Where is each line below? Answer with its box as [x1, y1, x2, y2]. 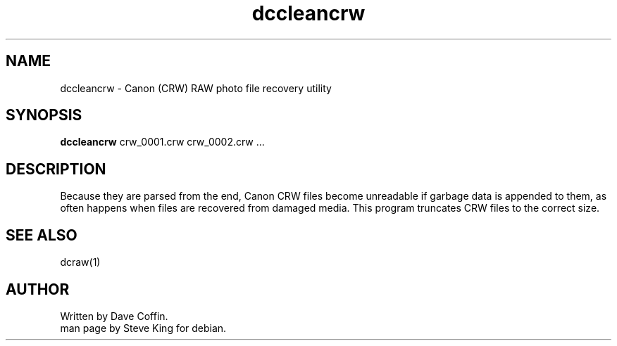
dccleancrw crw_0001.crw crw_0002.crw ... [60, 136, 265, 148]
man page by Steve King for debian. [60, 321, 227, 334]
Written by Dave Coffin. [60, 309, 168, 322]
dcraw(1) [60, 256, 101, 269]
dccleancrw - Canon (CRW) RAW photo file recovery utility [60, 82, 332, 94]
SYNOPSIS [6, 106, 82, 124]
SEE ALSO [6, 226, 77, 244]
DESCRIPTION [6, 160, 106, 178]
